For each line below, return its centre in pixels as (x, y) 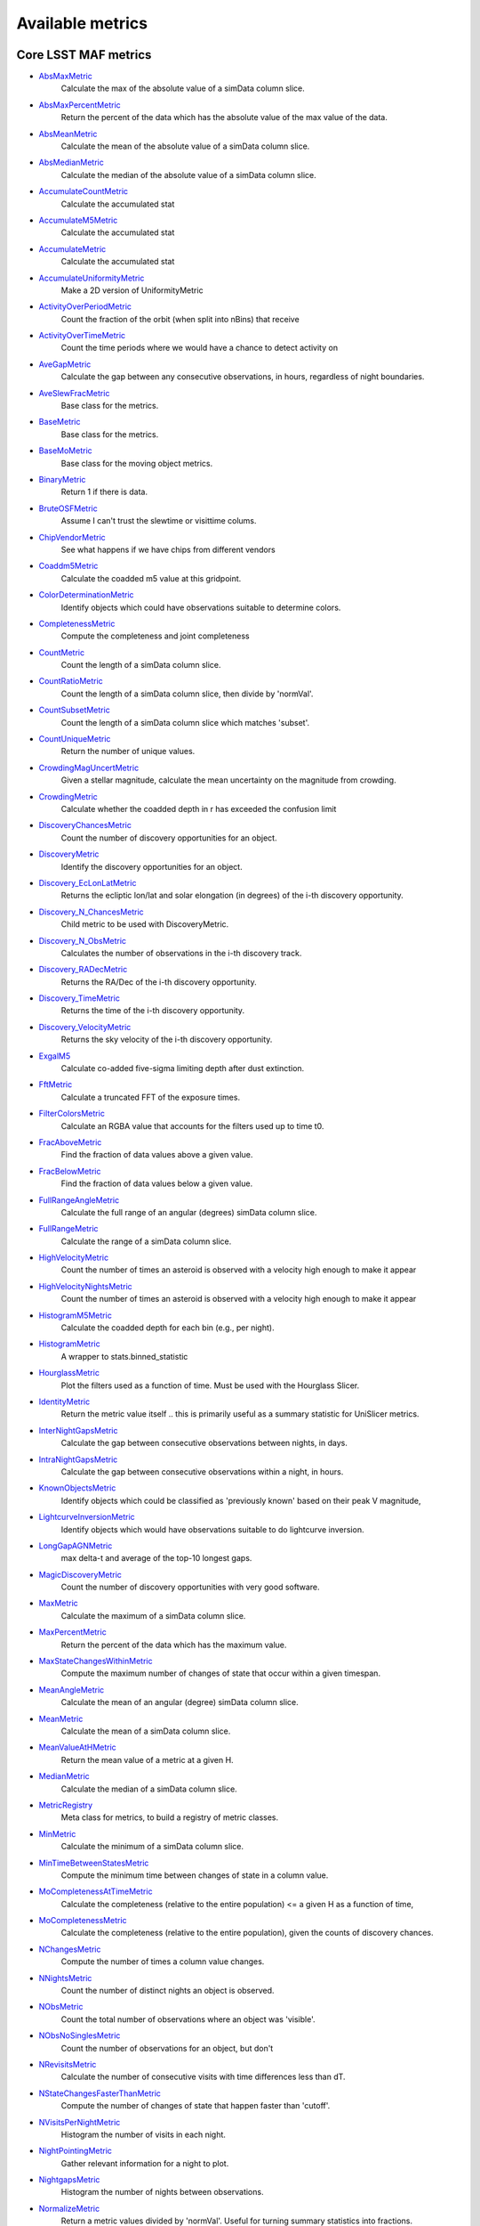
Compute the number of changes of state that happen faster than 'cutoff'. (196, 2106)
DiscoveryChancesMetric (85, 825)
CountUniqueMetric (75, 739)
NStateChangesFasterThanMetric (100, 2093)
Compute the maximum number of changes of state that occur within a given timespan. (221, 1673)
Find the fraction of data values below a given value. (157, 1183)
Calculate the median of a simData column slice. (149, 1789)
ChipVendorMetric (72, 537)
